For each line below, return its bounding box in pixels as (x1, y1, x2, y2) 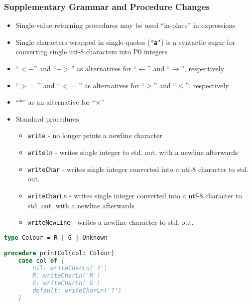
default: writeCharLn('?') (32, 287, 122, 294)
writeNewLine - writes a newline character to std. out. (27, 217, 194, 227)
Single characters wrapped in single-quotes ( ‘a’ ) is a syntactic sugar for (15, 36, 236, 47)
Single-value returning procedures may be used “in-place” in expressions (15, 20, 236, 30)
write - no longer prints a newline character (27, 130, 162, 141)
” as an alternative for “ (22, 97, 96, 107)
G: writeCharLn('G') (32, 279, 101, 287)
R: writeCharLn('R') (32, 272, 101, 280)
